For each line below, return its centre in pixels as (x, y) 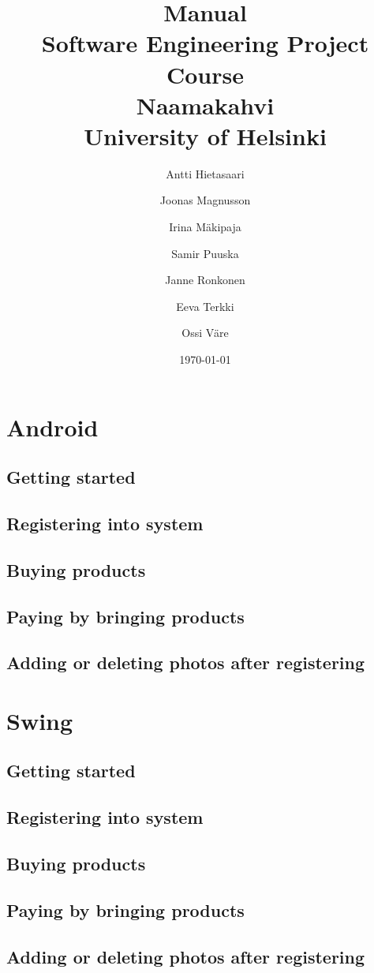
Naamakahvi (205, 105)
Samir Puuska (205, 253)
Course (205, 74)
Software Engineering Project (205, 43)
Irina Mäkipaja (205, 227)
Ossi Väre (205, 333)
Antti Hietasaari (205, 173)
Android (52, 427)
